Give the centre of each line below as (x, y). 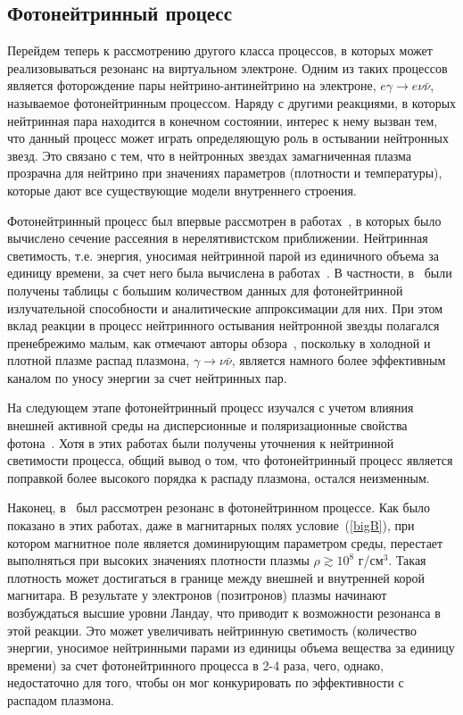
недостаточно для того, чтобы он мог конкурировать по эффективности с (206, 682)
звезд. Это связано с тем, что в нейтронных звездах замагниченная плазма (210, 155)
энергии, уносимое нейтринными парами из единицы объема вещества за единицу (231, 648)
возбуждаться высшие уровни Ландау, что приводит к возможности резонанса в (224, 613)
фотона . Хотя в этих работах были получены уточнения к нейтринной (201, 442)
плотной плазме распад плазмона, (99, 360)
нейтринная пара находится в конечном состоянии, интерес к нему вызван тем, (223, 120)
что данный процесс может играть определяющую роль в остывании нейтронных (228, 138)
